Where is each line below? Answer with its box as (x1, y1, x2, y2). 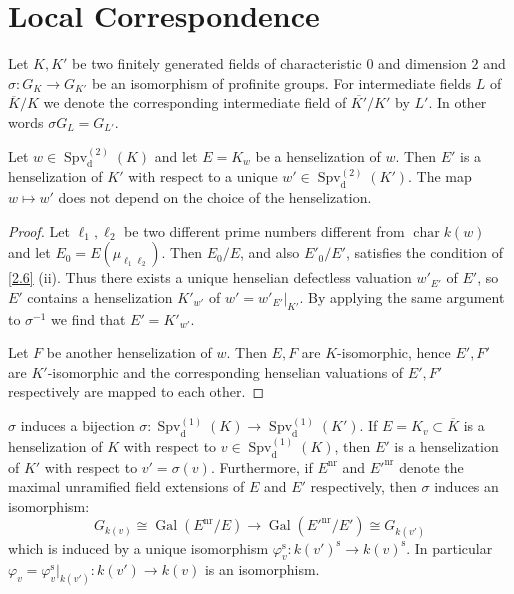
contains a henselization (27, 286, 173, 307)
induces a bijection (20, 415, 135, 436)
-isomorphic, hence (337, 342, 451, 363)
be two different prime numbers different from (124, 220, 405, 241)
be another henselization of (46, 342, 212, 363)
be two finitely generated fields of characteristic (72, 53, 362, 74)
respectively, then (310, 476, 417, 497)
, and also (240, 242, 300, 263)
